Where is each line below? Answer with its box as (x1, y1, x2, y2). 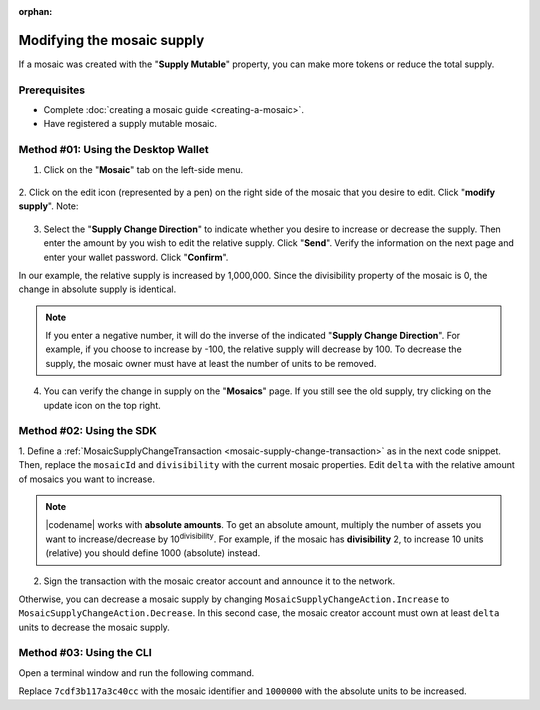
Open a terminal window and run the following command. (18, 666, 255, 679)
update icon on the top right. (43, 399, 162, 411)
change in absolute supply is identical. (18, 283, 177, 295)
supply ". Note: (18, 200, 79, 212)
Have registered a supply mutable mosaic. (43, 118, 217, 130)
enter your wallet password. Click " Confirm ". (43, 251, 229, 263)
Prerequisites (18, 83, 85, 97)
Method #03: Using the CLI (18, 646, 152, 660)
